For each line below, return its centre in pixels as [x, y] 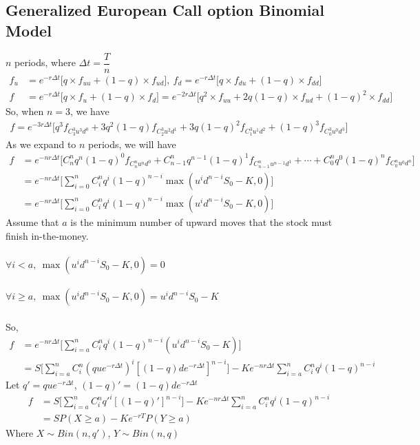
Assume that [32, 221]
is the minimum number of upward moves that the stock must [201, 221]
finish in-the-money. [47, 235]
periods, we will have [132, 144]
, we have [90, 111]
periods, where [45, 62]
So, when [25, 111]
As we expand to [41, 144]
